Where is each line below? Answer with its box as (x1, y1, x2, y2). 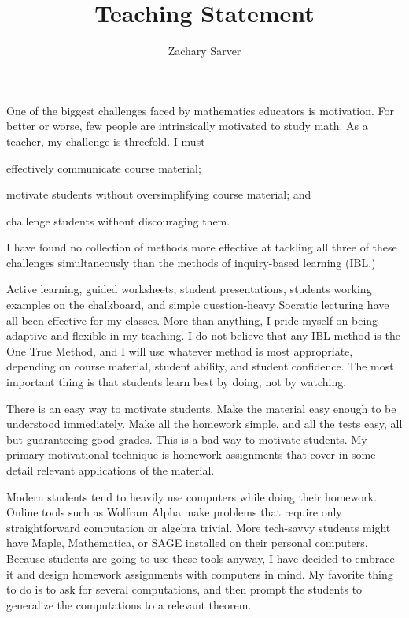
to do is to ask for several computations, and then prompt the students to (6, 581, 363, 598)
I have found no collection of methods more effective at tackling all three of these (6, 239, 397, 255)
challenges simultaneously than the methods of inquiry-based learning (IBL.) (6, 254, 376, 270)
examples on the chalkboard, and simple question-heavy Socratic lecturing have (6, 296, 389, 313)
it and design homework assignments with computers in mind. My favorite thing (6, 565, 393, 582)
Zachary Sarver (168, 43, 241, 59)
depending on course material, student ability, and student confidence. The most (6, 358, 394, 374)
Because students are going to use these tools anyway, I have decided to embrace (6, 549, 395, 566)
